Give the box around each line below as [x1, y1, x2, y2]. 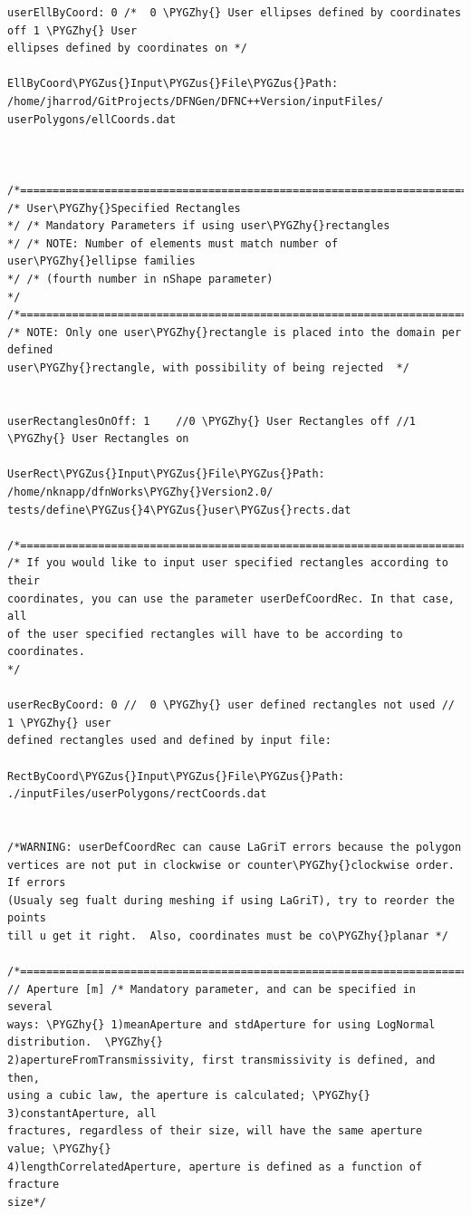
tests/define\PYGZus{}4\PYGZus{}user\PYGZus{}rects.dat [7, 503, 351, 516]
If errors [7, 876, 66, 890]
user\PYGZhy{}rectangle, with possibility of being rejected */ [7, 361, 409, 374]
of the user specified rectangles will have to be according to [7, 627, 403, 641]
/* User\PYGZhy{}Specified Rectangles [7, 201, 241, 215]
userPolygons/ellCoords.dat [7, 112, 177, 126]
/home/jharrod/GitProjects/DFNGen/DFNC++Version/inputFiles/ [7, 94, 384, 108]
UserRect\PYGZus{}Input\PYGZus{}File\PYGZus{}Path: [7, 468, 325, 481]
